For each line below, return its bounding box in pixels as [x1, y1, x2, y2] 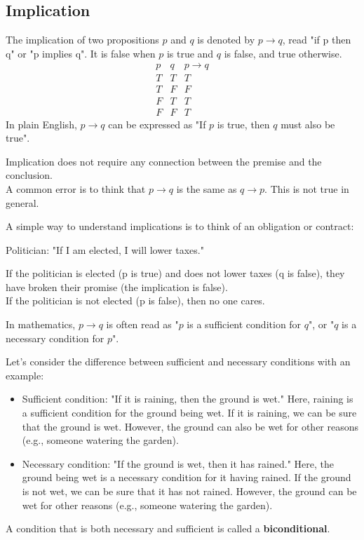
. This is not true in [264, 181, 349, 196]
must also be [281, 116, 335, 131]
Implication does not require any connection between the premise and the [6, 154, 322, 168]
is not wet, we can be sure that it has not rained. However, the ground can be [22, 484, 357, 499]
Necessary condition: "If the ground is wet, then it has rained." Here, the [22, 456, 334, 471]
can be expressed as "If [108, 116, 206, 131]
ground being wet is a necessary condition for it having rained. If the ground [22, 470, 351, 485]
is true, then [217, 116, 270, 131]
